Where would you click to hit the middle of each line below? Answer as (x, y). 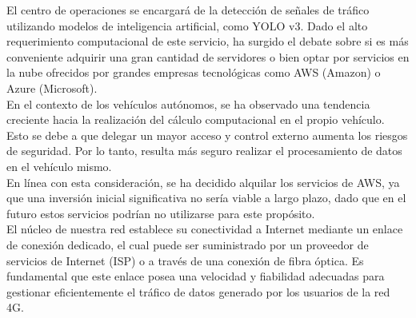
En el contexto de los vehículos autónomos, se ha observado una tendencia (188, 103)
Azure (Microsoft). (52, 87)
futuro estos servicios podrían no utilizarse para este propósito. (161, 213)
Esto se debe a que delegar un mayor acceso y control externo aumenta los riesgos (207, 135)
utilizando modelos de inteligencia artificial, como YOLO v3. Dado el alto (187, 25)
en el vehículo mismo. (59, 166)
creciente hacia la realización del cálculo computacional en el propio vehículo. (196, 119)
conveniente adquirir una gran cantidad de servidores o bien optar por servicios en (208, 56)
